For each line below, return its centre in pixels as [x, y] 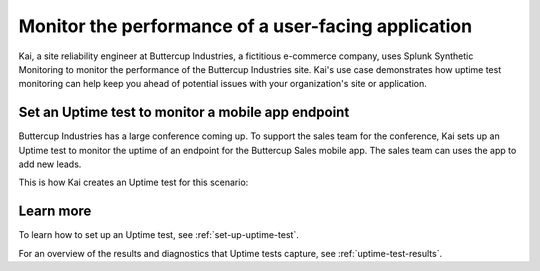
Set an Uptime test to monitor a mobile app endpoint [184, 112]
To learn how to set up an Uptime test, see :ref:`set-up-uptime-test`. [158, 235]
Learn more [55, 211]
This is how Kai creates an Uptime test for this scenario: [133, 182]
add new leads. [50, 164]
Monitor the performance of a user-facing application [245, 26]
